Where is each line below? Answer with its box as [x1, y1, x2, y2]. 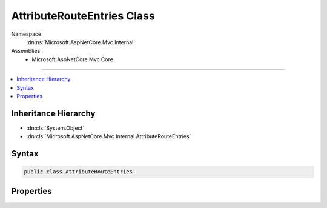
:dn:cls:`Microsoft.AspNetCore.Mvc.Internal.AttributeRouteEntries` [26, 133, 191, 140]
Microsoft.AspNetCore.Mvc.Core [31, 55, 113, 63]
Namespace [11, 30, 42, 38]
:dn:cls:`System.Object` [26, 124, 85, 132]
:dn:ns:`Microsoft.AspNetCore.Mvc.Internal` [26, 38, 136, 45]
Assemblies [11, 47, 41, 55]
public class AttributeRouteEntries [24, 169, 133, 175]
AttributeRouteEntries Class [11, 9, 156, 22]
